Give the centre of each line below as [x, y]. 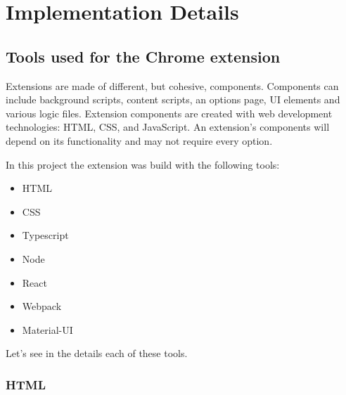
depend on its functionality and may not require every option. [139, 140]
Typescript [45, 235]
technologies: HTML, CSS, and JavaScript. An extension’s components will [168, 127]
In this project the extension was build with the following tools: [143, 164]
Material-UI [47, 329]
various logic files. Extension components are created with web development [169, 113]
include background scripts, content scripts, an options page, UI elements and [173, 99]
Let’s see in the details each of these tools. [97, 353]
